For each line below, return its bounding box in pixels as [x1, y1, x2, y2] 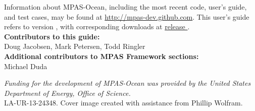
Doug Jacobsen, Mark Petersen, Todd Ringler [4, 41, 145, 51]
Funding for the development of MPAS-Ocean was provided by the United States [4, 78, 251, 88]
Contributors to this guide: [4, 31, 100, 41]
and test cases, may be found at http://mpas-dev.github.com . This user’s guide [4, 11, 249, 22]
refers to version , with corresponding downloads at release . [4, 21, 190, 32]
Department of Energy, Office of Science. [4, 87, 131, 98]
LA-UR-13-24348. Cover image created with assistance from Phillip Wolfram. [4, 97, 243, 108]
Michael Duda [4, 61, 47, 71]
